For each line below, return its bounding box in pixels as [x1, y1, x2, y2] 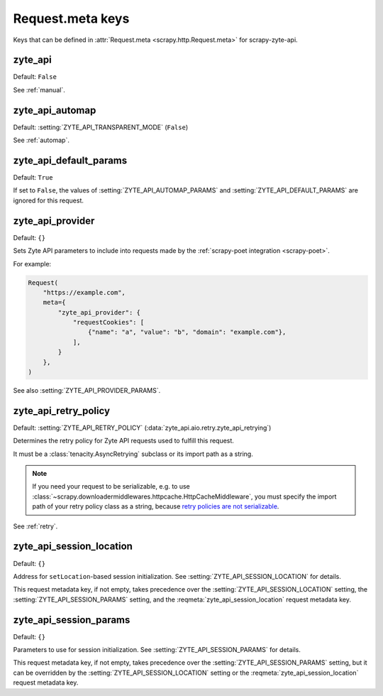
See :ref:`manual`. [13, 85, 65, 94]
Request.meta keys [13, 11, 130, 26]
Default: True [13, 173, 53, 182]
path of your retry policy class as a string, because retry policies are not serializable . [32, 502, 279, 511]
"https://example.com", [43, 288, 126, 296]
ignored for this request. [13, 196, 84, 205]
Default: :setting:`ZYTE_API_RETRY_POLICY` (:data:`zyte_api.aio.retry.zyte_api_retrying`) [13, 423, 272, 432]
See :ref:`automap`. [13, 136, 70, 145]
